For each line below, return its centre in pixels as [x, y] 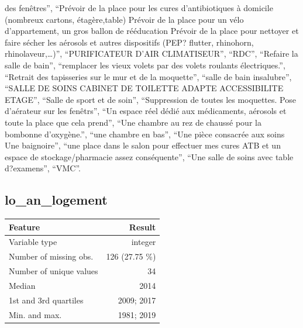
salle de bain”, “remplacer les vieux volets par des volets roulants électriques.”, [145, 65]
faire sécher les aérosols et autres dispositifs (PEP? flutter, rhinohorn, [129, 42]
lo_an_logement [56, 200]
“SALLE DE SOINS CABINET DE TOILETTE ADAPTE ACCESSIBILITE [144, 88]
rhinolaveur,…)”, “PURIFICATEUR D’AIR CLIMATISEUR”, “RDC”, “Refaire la [151, 53]
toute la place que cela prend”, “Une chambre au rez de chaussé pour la [133, 122]
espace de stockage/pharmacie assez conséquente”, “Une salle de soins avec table [149, 156]
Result [142, 227]
